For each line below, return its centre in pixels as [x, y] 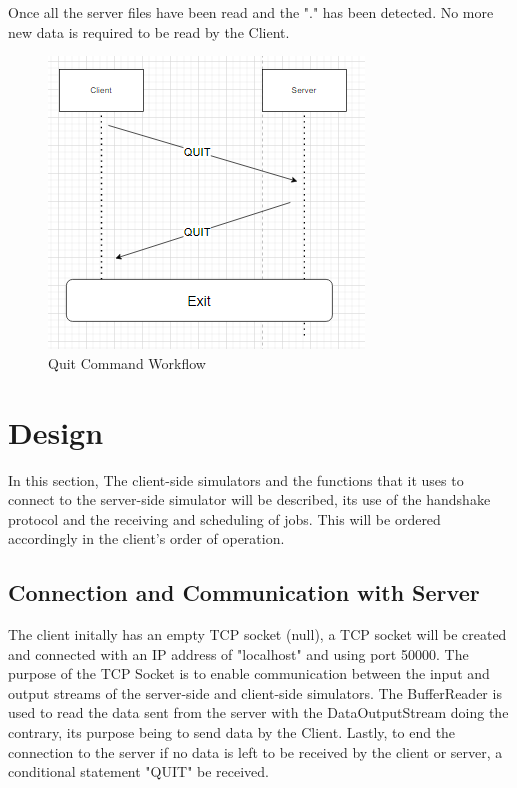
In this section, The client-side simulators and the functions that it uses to [236, 479]
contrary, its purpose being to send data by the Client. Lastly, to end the [232, 732]
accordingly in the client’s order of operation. [146, 538]
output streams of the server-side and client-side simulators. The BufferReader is [255, 692]
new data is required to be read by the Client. [149, 31]
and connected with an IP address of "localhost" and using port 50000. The [238, 653]
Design [56, 431]
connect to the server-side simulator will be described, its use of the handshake [249, 499]
